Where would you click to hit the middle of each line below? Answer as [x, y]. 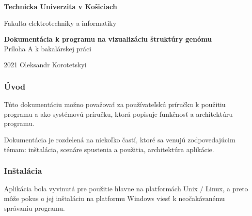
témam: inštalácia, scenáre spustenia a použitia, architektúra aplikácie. [109, 149]
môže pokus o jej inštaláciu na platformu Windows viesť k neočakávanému [114, 198]
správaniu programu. [34, 208]
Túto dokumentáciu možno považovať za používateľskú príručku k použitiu [115, 104]
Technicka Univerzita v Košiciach [61, 6]
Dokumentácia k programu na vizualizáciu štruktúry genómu [108, 39]
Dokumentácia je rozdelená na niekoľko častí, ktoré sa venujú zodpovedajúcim [120, 139]
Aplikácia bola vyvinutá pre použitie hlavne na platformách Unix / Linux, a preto [126, 189]
